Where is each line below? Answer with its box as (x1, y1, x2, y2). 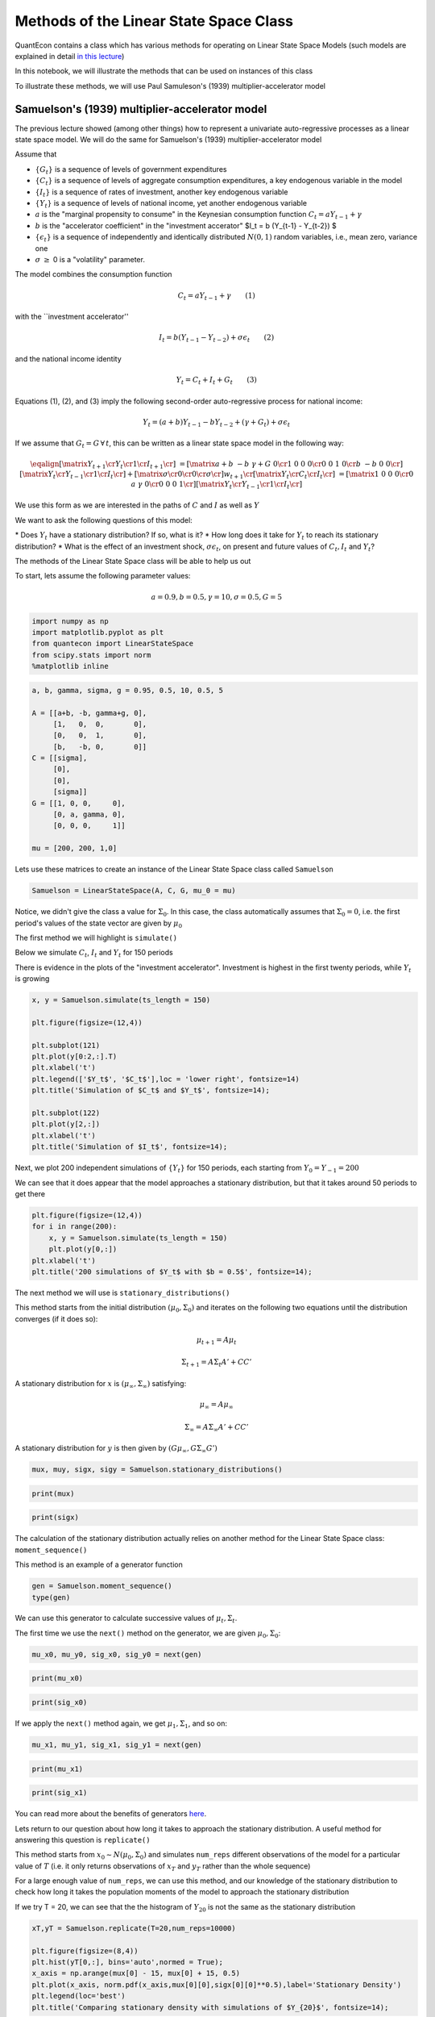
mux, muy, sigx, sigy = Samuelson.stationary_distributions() (31, 1465, 283, 1474)
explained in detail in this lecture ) (14, 51, 125, 61)
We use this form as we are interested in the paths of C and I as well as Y (14, 500, 259, 510)
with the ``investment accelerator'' (14, 311, 129, 322)
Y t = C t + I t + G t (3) (176, 375, 258, 386)
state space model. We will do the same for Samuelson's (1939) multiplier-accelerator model (14, 135, 322, 144)
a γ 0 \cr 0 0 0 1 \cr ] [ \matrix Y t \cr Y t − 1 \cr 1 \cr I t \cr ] (130, 479, 302, 491)
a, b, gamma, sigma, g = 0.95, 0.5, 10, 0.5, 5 (31, 686, 223, 695)
